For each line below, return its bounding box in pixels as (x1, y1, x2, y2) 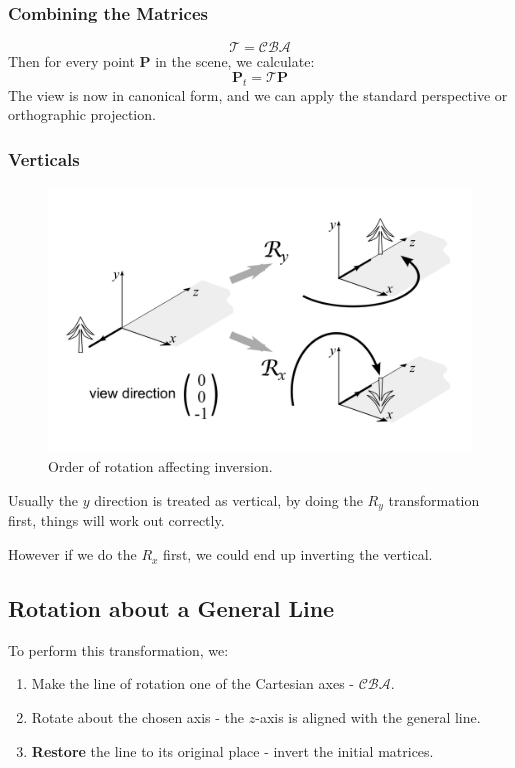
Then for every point (8, 51, 135, 72)
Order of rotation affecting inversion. (48, 456, 273, 477)
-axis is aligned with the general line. (255, 707, 481, 728)
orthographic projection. (8, 104, 156, 125)
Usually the (8, 490, 79, 511)
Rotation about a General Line (8, 593, 335, 624)
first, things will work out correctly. (8, 510, 225, 531)
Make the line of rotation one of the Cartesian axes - (31, 673, 355, 694)
